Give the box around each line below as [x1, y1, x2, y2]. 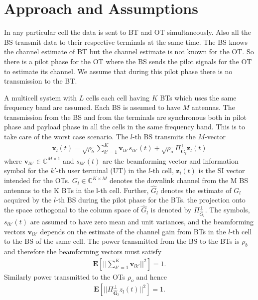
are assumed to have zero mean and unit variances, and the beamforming [30, 216, 254, 226]
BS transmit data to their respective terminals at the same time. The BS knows [4, 36, 248, 47]
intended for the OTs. [4, 175, 70, 186]
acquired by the [4, 195, 52, 205]
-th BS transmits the [132, 131, 196, 142]
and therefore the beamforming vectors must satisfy [4, 246, 162, 256]
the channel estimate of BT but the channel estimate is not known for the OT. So [4, 46, 254, 57]
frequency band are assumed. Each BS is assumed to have [4, 102, 180, 112]
